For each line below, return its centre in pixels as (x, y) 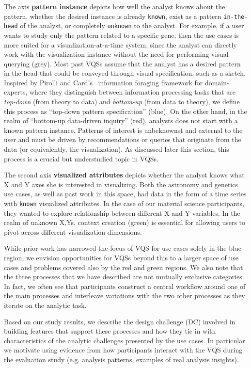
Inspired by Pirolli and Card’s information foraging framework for (103, 82)
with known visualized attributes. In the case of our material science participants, (124, 203)
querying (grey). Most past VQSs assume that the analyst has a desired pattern (122, 63)
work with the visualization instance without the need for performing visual (116, 54)
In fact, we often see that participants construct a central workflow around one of (125, 286)
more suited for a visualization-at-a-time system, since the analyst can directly (120, 44)
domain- (217, 82)
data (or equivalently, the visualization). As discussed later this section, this (117, 149)
